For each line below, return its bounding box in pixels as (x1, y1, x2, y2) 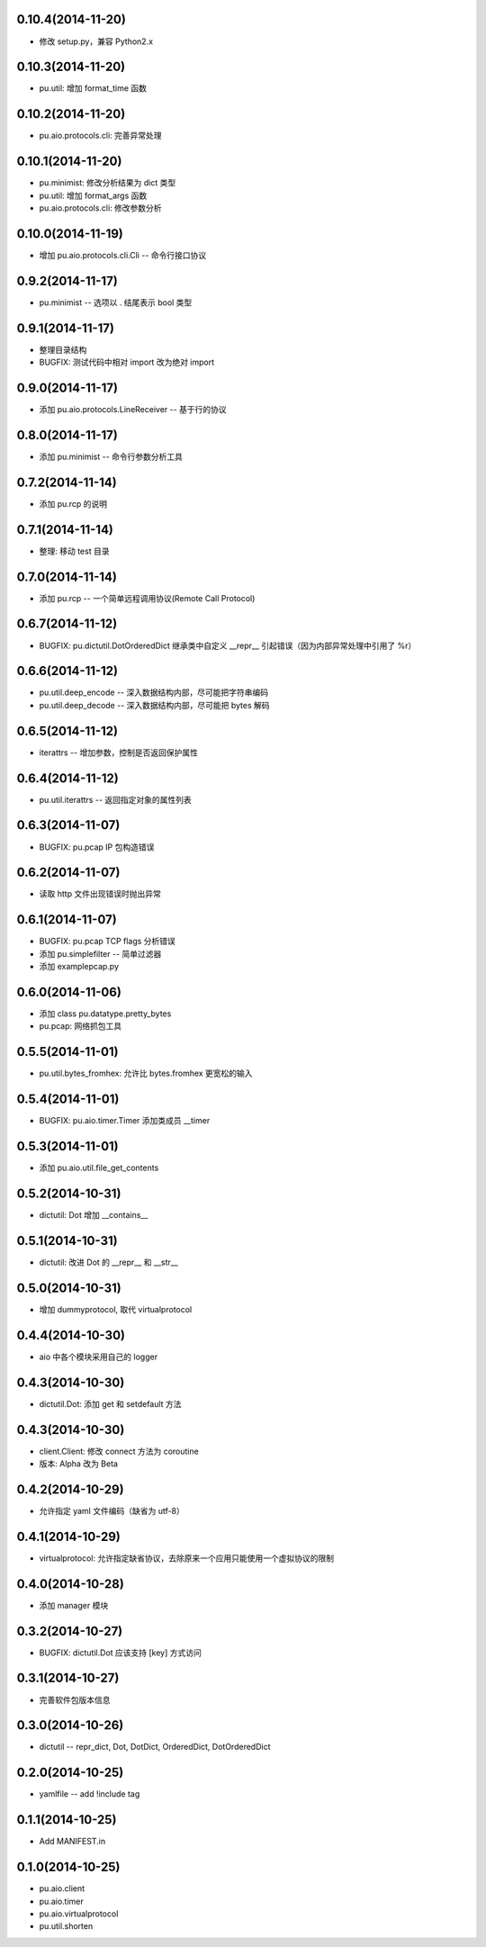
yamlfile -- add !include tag (39, 1789, 140, 1799)
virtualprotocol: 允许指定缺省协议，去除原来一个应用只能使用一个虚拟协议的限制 (39, 1553, 335, 1564)
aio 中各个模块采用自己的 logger (39, 1351, 157, 1362)
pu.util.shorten (39, 1921, 94, 1932)
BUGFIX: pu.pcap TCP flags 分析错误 (39, 936, 175, 947)
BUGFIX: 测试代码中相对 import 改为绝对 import (39, 356, 215, 368)
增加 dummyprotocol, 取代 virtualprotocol (39, 1303, 193, 1314)
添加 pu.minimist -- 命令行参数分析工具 (39, 451, 184, 462)
